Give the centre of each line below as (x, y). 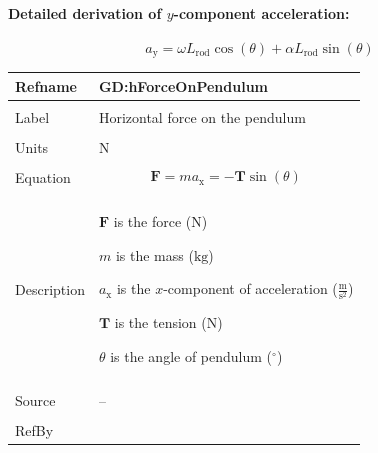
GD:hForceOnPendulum (183, 85)
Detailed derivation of (85, 12)
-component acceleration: (261, 12)
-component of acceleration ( (250, 288)
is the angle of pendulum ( (191, 356)
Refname (46, 85)
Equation (43, 177)
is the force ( (152, 221)
